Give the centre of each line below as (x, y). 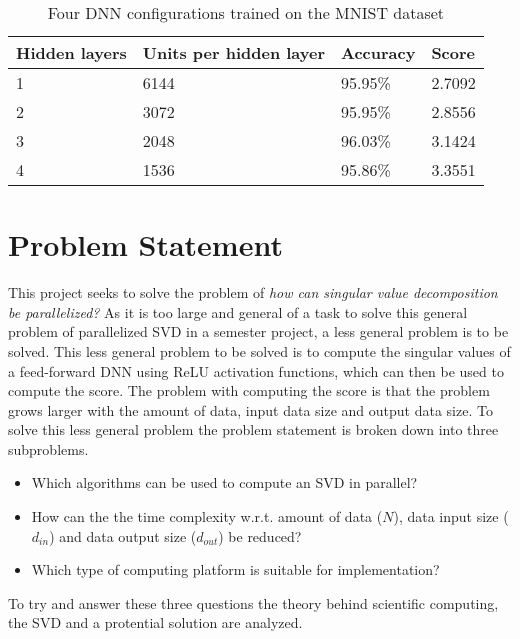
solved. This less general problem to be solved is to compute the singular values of (259, 350)
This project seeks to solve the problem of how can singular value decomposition (253, 292)
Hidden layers (71, 52)
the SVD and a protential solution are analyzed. (155, 622)
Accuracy (378, 52)
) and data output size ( (123, 535)
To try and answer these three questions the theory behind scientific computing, (253, 602)
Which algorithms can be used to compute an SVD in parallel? (224, 482)
